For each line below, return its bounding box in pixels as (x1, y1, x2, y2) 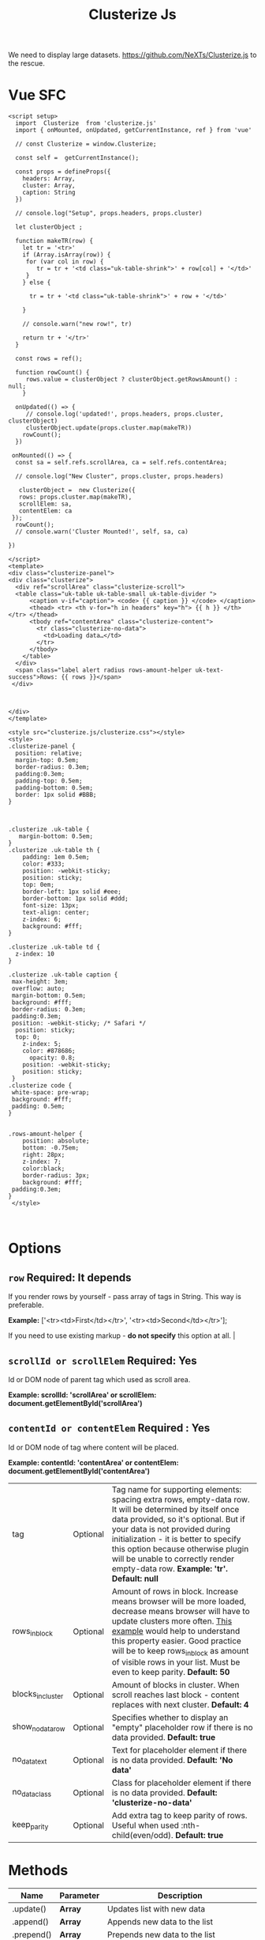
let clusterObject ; (15, 223, 83, 231)
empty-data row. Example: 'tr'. (111, 1563, 229, 1574)
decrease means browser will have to (111, 1605, 250, 1616)
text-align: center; (22, 908, 90, 917)
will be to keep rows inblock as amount (111, 1645, 249, 1658)
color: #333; (22, 860, 65, 868)
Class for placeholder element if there (111, 1777, 252, 1788)
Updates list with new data (106, 1903, 206, 1914)
